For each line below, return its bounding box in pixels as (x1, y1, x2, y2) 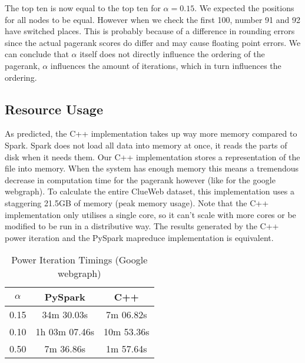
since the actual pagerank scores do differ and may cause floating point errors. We (5, 36, 301, 48)
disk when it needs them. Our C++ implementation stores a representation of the (5, 150, 300, 163)
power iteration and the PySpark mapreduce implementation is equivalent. (5, 231, 274, 243)
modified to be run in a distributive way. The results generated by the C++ (5, 220, 279, 232)
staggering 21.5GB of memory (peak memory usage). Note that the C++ (5, 196, 269, 209)
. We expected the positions (194, 2, 294, 14)
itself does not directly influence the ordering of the (79, 48, 265, 60)
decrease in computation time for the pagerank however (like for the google (5, 173, 276, 186)
